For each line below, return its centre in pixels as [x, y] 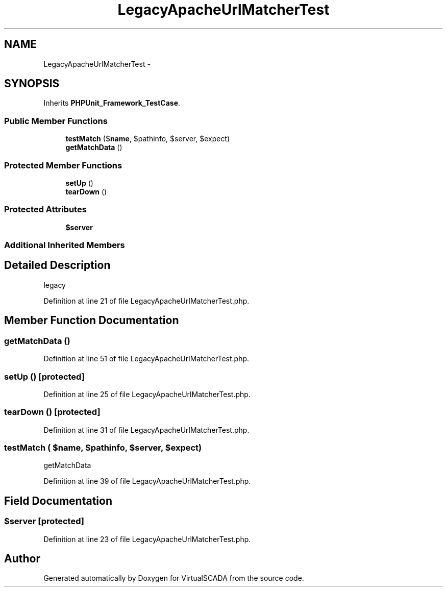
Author [22, 559]
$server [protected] [44, 521]
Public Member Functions [56, 121]
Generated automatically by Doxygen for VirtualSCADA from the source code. [174, 578]
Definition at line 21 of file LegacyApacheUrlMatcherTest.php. [146, 301]
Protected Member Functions [63, 165]
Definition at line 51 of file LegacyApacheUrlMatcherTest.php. [146, 359]
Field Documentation [58, 501]
